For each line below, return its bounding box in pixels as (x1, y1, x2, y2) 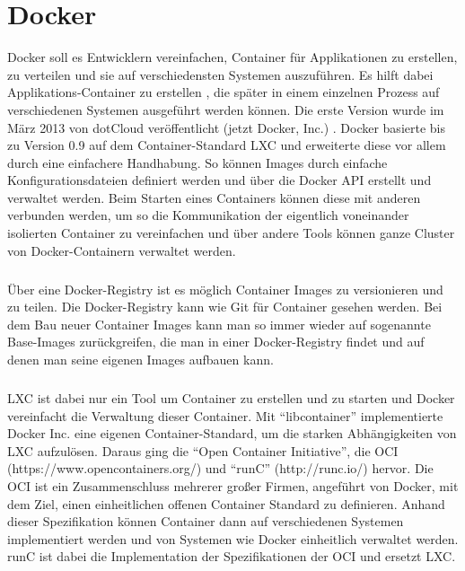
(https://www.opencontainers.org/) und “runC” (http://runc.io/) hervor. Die (7, 459, 434, 478)
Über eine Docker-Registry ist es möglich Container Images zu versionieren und (7, 279, 443, 298)
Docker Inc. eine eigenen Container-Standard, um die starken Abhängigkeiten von (7, 424, 457, 443)
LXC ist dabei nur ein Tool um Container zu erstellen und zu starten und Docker (7, 388, 455, 407)
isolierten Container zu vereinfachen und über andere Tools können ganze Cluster (7, 224, 455, 242)
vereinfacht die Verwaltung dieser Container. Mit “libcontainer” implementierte (7, 406, 443, 425)
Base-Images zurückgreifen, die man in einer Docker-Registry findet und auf (7, 332, 425, 351)
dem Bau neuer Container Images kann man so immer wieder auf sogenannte (7, 314, 431, 333)
